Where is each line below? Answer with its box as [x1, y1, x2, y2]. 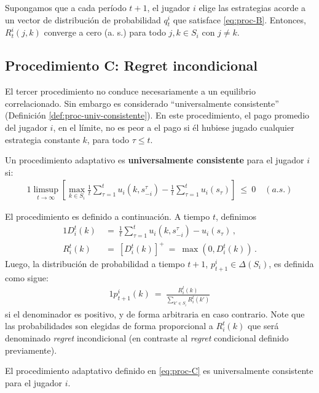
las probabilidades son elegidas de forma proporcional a [5, 319, 213, 332]
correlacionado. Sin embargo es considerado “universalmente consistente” [5, 96, 279, 109]
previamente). [5, 343, 57, 356]
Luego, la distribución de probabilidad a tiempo [5, 257, 185, 270]
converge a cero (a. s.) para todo [44, 26, 166, 39]
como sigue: [5, 271, 49, 284]
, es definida [269, 257, 314, 270]
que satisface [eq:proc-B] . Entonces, [173, 13, 306, 26]
